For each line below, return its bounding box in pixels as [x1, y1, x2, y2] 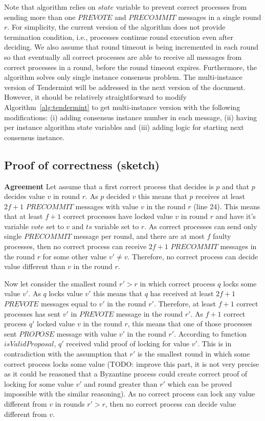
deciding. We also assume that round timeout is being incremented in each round [4, 41, 259, 52]
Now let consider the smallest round [4, 278, 117, 289]
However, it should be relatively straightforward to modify [4, 92, 187, 102]
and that [222, 181, 249, 191]
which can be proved [167, 378, 232, 389]
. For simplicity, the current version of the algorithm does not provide [7, 21, 226, 32]
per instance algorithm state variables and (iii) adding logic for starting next [4, 122, 244, 132]
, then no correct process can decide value [105, 398, 236, 409]
